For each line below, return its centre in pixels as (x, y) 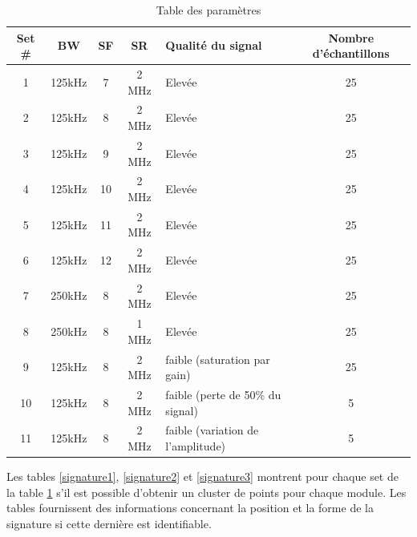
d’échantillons (351, 53)
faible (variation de (212, 430)
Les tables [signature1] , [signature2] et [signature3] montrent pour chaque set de (202, 476)
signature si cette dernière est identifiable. (109, 523)
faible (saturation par (218, 359)
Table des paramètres (208, 10)
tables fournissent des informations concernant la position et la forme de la (190, 508)
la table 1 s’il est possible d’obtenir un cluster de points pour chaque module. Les (206, 492)
